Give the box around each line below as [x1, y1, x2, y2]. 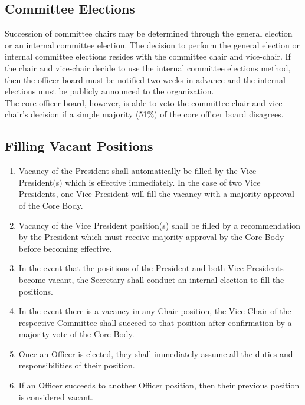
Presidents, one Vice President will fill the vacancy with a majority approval [18, 187, 294, 200]
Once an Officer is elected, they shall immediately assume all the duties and [18, 347, 293, 360]
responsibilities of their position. [18, 359, 135, 371]
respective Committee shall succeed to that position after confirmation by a [18, 316, 292, 328]
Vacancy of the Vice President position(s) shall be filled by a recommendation [18, 219, 301, 231]
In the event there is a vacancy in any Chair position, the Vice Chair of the [18, 305, 291, 317]
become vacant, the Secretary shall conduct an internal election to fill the [18, 273, 284, 285]
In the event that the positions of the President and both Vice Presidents [18, 262, 284, 274]
